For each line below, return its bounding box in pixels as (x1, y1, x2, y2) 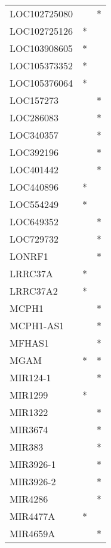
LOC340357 (10, 128, 59, 142)
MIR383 (10, 440, 44, 454)
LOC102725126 (10, 24, 73, 38)
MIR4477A (10, 509, 55, 523)
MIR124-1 (10, 371, 51, 384)
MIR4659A (10, 526, 55, 540)
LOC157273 (10, 93, 59, 107)
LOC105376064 (10, 76, 73, 90)
